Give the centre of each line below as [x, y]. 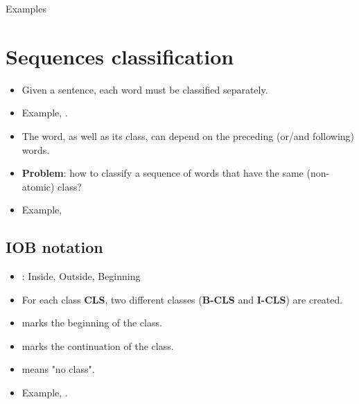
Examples [26, 8]
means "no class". [58, 369]
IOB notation [54, 247]
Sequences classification [120, 56]
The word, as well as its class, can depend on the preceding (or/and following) [188, 135]
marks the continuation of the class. [98, 345]
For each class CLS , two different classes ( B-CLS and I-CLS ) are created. [182, 299]
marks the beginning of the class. [92, 323]
